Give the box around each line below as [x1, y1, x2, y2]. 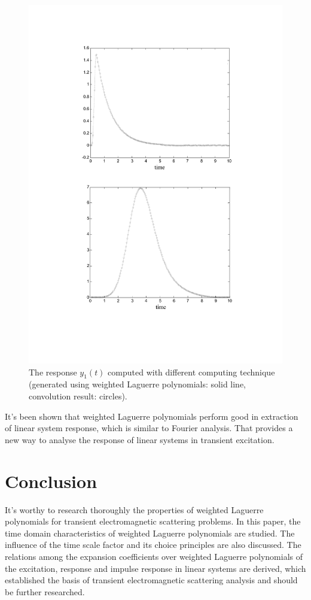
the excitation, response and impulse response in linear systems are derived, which [5, 562, 306, 574]
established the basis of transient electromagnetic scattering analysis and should [5, 574, 298, 586]
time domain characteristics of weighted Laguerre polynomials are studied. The [5, 526, 295, 539]
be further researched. [5, 585, 85, 598]
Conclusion [5, 468, 97, 493]
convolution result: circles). [29, 390, 127, 402]
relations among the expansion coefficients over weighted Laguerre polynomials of [5, 550, 303, 562]
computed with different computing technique [108, 365, 275, 378]
